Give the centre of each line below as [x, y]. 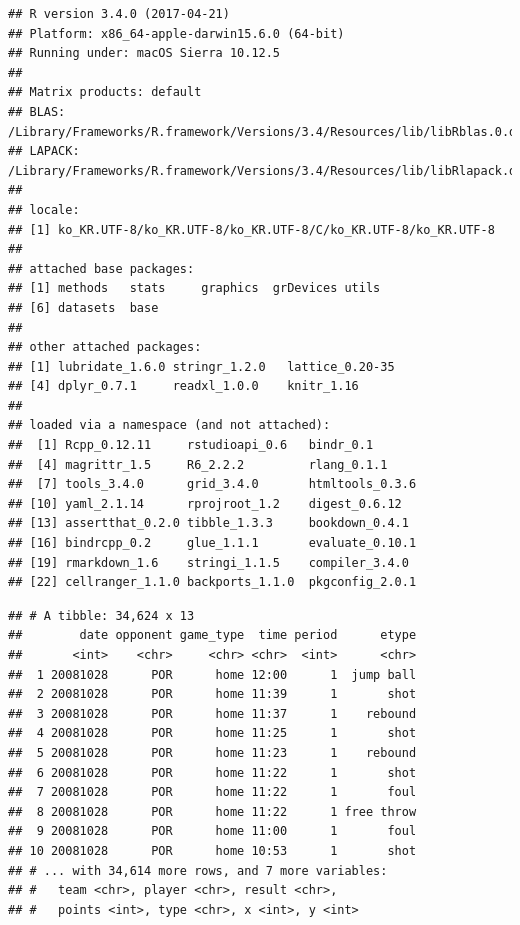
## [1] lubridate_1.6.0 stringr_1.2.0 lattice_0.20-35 [201, 366]
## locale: [44, 209]
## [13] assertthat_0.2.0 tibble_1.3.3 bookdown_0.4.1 [208, 523]
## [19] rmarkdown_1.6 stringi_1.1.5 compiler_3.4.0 [208, 562]
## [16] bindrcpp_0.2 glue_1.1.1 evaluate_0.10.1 [212, 543]
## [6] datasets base [83, 307]
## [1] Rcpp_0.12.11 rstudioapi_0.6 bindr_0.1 [191, 445]
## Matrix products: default [105, 92]
